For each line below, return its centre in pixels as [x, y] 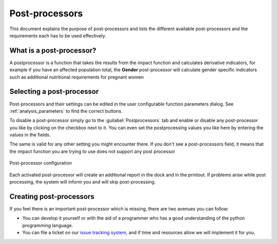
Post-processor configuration [41, 163]
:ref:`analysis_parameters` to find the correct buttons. [66, 111]
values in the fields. [30, 135]
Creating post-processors [52, 197]
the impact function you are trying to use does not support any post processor [92, 151]
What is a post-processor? [53, 50]
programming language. [48, 225]
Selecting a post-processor [54, 91]
